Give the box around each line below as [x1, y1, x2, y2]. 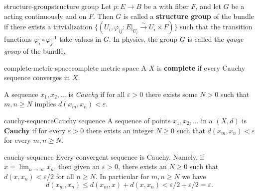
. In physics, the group [109, 34, 178, 44]
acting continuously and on [4, 10, 87, 21]
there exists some [145, 89, 198, 99]
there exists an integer [86, 125, 154, 135]
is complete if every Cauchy [156, 62, 246, 73]
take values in [59, 34, 101, 44]
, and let [195, 1, 221, 11]
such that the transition [180, 21, 253, 32]
